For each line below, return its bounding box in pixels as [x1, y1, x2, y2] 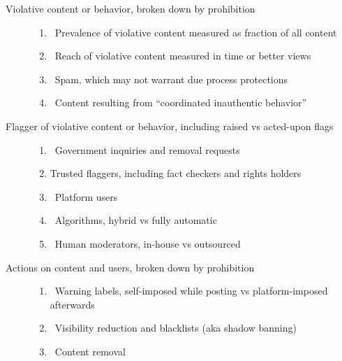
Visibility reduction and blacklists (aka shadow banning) [54, 320, 297, 335]
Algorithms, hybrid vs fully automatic [54, 213, 217, 227]
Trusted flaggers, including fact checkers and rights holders [50, 166, 302, 180]
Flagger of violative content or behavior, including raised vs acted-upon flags [6, 118, 334, 133]
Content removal [54, 344, 126, 358]
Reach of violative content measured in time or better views [54, 48, 311, 63]
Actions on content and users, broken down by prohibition [6, 260, 255, 274]
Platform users [54, 189, 118, 204]
